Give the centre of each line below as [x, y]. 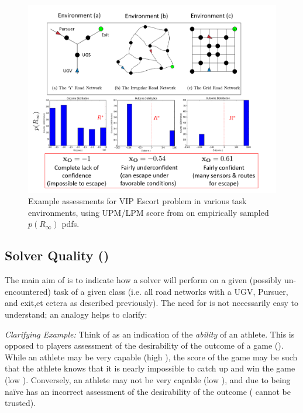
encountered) [28, 291]
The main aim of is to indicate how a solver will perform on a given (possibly [143, 280]
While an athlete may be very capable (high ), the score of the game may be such [151, 357]
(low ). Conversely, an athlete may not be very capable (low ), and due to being [148, 379]
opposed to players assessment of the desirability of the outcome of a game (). [144, 345]
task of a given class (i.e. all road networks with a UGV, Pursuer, [171, 291]
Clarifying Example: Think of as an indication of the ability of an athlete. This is [150, 334]
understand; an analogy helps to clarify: [76, 314]
